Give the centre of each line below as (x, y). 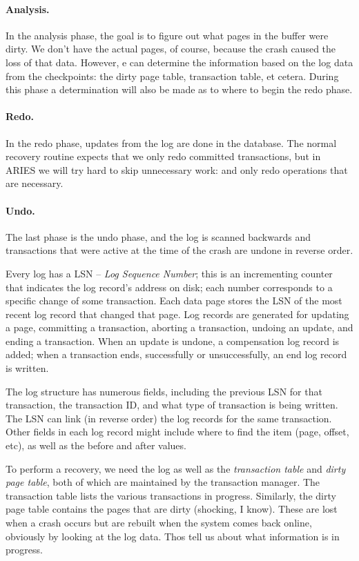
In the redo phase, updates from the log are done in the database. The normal (171, 142)
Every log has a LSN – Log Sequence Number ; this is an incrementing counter (169, 273)
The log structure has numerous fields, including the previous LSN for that (164, 391)
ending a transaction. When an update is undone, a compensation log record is (173, 341)
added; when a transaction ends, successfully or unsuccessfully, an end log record (176, 354)
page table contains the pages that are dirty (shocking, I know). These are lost (172, 509)
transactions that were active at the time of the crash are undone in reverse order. (179, 250)
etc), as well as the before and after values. (96, 445)
